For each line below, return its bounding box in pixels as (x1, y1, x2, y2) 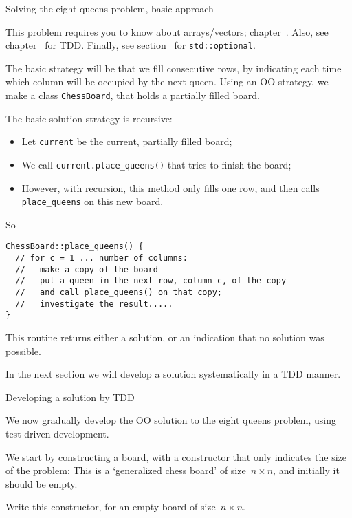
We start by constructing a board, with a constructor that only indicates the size (5, 449, 347, 464)
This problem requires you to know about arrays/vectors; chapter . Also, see (5, 24, 329, 39)
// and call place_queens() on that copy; (15, 288, 222, 298)
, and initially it (273, 463, 340, 477)
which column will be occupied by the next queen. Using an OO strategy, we (5, 74, 329, 89)
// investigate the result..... (15, 299, 173, 309)
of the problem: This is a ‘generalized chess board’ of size (5, 463, 246, 477)
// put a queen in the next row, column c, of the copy (15, 276, 287, 286)
